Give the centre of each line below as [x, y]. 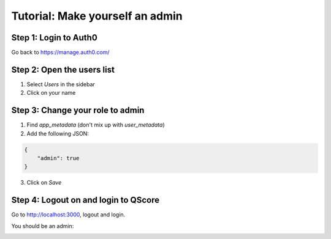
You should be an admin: [43, 226]
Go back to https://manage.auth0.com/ [60, 53]
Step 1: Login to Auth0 [54, 38]
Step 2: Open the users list [63, 69]
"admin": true [58, 158]
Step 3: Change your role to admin [78, 110]
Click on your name [51, 93]
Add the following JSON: [58, 133]
